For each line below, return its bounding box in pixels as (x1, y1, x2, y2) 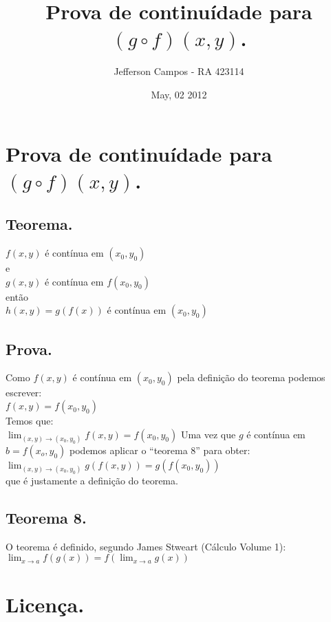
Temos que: (6, 414, 54, 428)
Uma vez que (180, 427, 236, 441)
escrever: (6, 385, 42, 400)
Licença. (6, 590, 85, 618)
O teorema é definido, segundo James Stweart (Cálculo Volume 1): (6, 539, 286, 553)
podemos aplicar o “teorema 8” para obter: (70, 442, 250, 457)
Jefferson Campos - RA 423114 (114, 64, 244, 78)
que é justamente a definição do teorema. (6, 473, 178, 488)
